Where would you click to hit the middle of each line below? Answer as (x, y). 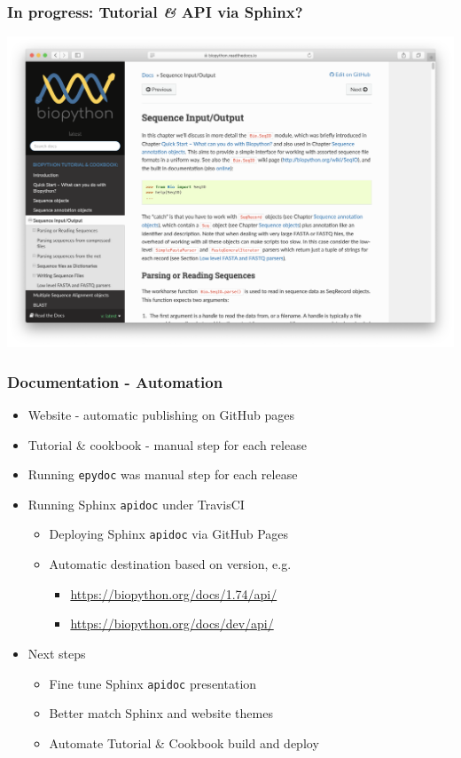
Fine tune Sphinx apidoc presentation (153, 683)
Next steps (57, 653)
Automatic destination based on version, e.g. (170, 564)
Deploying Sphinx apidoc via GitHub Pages (169, 534)
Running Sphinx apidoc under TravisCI (136, 504)
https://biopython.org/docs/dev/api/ (172, 624)
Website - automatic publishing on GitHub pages (161, 414)
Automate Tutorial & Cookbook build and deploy (184, 742)
